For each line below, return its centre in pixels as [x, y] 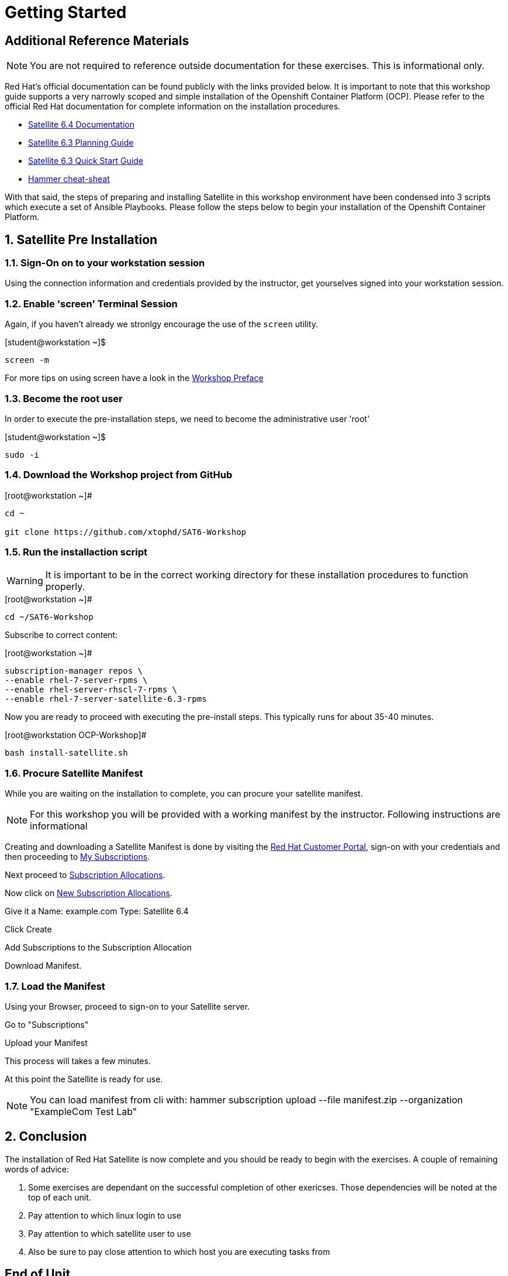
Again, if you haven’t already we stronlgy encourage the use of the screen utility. [161, 324]
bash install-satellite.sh [66, 753]
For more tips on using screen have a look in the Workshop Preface [134, 378]
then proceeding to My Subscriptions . [77, 857]
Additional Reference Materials [97, 40]
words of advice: [37, 1169]
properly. [65, 587]
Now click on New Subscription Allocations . [89, 893]
